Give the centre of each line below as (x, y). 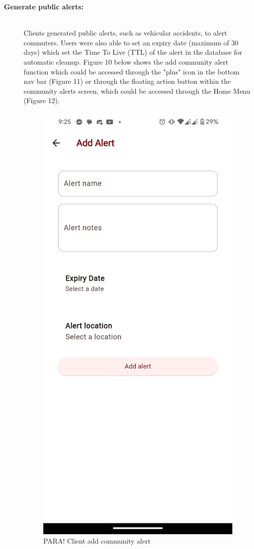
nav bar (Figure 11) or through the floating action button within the (127, 81)
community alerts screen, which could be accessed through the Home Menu (137, 91)
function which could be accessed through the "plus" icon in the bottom (132, 71)
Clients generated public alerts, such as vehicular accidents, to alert (126, 33)
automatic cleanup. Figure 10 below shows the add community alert (126, 61)
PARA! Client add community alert (97, 541)
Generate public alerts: (44, 6)
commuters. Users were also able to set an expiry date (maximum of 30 (131, 42)
